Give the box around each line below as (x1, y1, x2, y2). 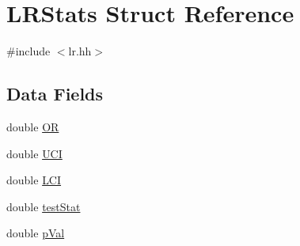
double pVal (6, 225, 65, 241)
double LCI (6, 172, 62, 188)
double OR (6, 118, 59, 134)
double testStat (6, 198, 81, 214)
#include (6, 43, 51, 59)
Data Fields (6, 81, 104, 106)
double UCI (6, 145, 63, 161)
